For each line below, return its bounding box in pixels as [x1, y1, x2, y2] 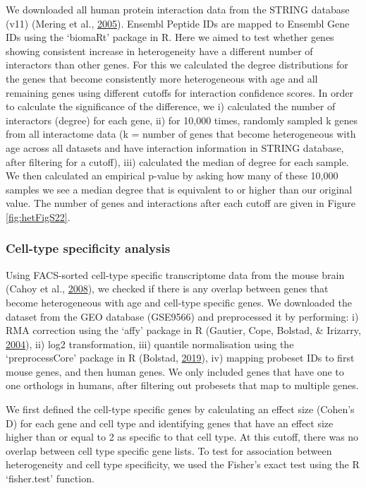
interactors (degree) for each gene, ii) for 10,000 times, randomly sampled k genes [6, 112, 358, 127]
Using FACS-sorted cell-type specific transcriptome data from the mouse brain [6, 267, 345, 282]
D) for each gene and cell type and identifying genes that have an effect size [6, 415, 334, 430]
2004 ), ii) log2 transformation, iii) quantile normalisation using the [6, 336, 294, 351]
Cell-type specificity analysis [6, 239, 171, 257]
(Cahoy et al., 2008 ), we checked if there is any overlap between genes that [6, 281, 329, 296]
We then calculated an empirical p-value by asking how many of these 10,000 [6, 168, 338, 183]
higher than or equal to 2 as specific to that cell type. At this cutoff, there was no [6, 429, 359, 444]
